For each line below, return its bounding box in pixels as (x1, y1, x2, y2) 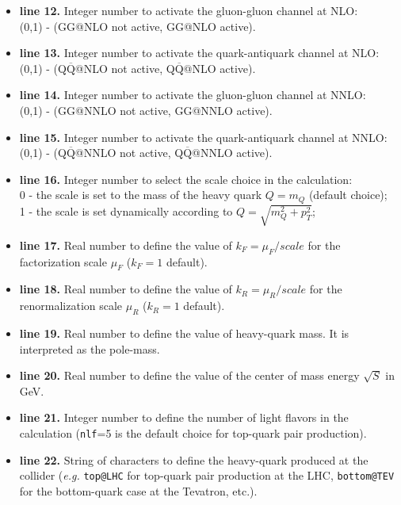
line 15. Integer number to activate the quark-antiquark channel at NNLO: (19, 128, 388, 145)
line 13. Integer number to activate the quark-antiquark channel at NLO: (19, 44, 380, 61)
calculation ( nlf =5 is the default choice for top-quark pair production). (19, 424, 367, 441)
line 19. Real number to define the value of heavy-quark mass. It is (19, 324, 349, 341)
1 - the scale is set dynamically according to (19, 202, 233, 219)
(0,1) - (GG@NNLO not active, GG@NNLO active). (19, 101, 273, 118)
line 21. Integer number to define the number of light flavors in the (19, 409, 349, 426)
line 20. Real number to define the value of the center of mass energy (19, 367, 360, 384)
